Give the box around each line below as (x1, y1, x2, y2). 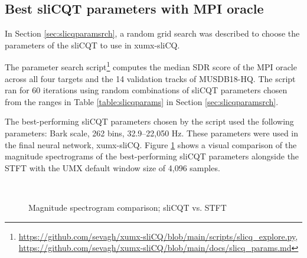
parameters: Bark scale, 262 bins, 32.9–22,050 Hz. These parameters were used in (5, 127, 299, 139)
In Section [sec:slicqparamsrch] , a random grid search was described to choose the (5, 27, 300, 40)
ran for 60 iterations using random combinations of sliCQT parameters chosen (5, 84, 288, 96)
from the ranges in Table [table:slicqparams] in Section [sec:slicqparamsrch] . (5, 95, 279, 107)
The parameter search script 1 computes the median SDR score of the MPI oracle (5, 59, 297, 73)
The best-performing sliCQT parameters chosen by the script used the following (5, 115, 294, 128)
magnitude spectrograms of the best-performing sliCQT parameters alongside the (5, 150, 299, 162)
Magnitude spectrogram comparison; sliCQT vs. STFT (28, 201, 227, 213)
